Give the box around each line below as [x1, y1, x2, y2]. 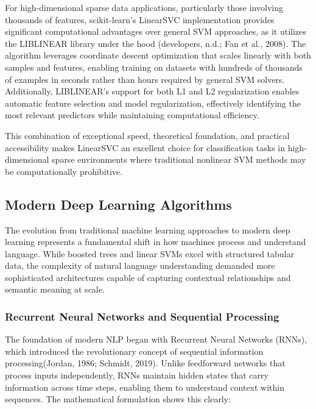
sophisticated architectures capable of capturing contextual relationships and [5, 271, 291, 283]
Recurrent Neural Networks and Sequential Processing [5, 309, 279, 324]
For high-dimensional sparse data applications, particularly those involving [5, 1, 283, 13]
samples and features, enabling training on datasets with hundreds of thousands [5, 60, 303, 73]
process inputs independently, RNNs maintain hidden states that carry [5, 369, 269, 382]
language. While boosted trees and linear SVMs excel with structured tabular [5, 247, 294, 260]
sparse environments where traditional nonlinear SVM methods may [52, 153, 306, 166]
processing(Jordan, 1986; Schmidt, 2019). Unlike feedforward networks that [5, 357, 286, 369]
